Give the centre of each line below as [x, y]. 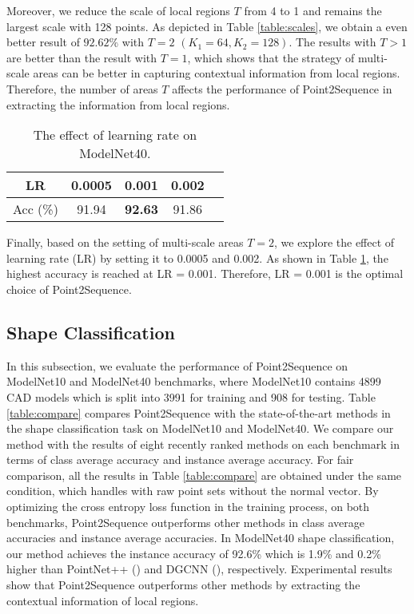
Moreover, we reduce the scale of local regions [118, 10]
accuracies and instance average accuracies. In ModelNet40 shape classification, [201, 538]
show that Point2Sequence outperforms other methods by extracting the [183, 585]
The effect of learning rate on [115, 135]
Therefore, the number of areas [82, 88]
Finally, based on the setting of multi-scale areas [125, 242]
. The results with [332, 42]
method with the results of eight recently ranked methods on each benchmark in [203, 444]
